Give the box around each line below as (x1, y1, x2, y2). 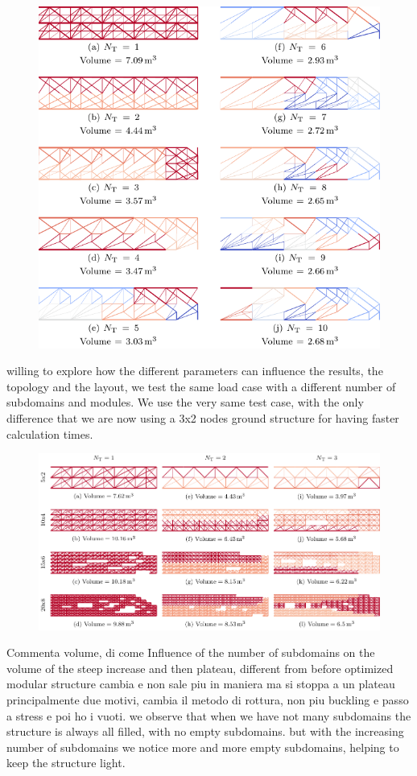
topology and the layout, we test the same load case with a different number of (6, 378, 396, 394)
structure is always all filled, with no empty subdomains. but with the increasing (6, 723, 404, 740)
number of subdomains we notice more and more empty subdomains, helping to (6, 738, 399, 755)
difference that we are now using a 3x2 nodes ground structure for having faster (6, 410, 399, 427)
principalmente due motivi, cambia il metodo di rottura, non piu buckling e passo (6, 691, 409, 708)
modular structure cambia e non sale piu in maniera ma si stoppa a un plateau (6, 675, 395, 692)
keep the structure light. (6, 754, 126, 771)
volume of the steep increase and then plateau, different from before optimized (6, 659, 394, 676)
